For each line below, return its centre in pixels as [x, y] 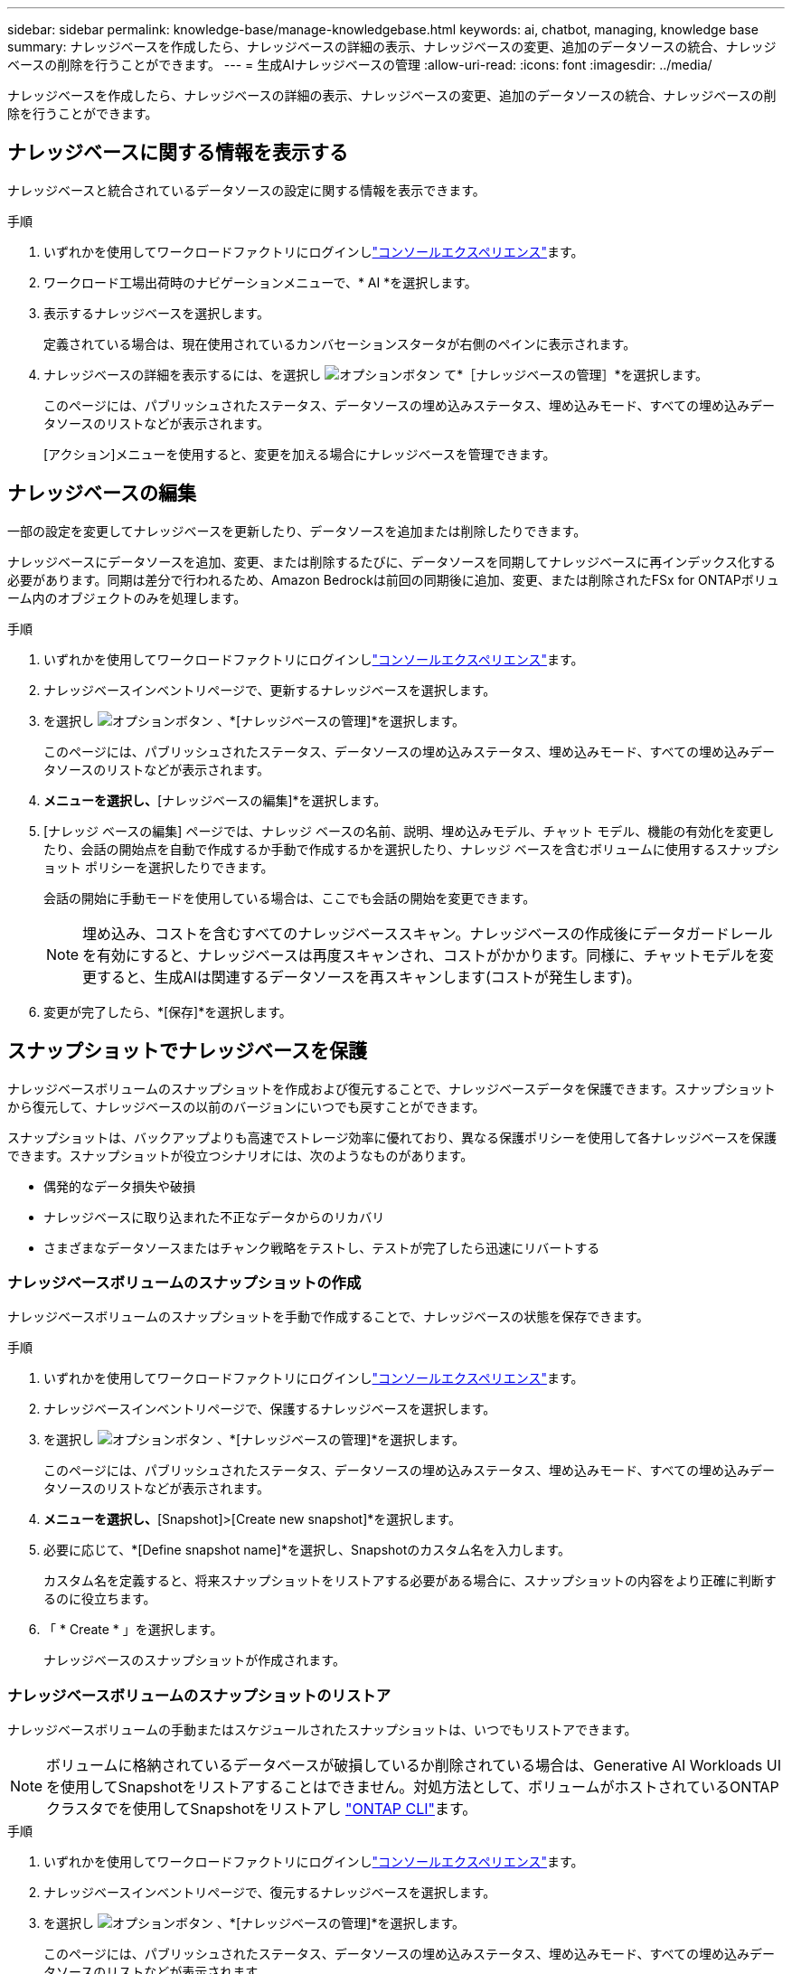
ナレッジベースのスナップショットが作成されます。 [194, 1660]
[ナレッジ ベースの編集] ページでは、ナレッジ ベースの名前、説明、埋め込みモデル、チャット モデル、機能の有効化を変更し [409, 831]
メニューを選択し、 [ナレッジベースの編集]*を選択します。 [215, 800]
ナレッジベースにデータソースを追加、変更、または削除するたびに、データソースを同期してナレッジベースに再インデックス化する [391, 561]
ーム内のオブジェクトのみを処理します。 [127, 597]
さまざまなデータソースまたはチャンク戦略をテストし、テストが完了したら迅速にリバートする [322, 1247]
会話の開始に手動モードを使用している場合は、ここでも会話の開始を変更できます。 [290, 898]
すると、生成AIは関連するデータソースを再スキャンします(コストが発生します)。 [369, 977]
